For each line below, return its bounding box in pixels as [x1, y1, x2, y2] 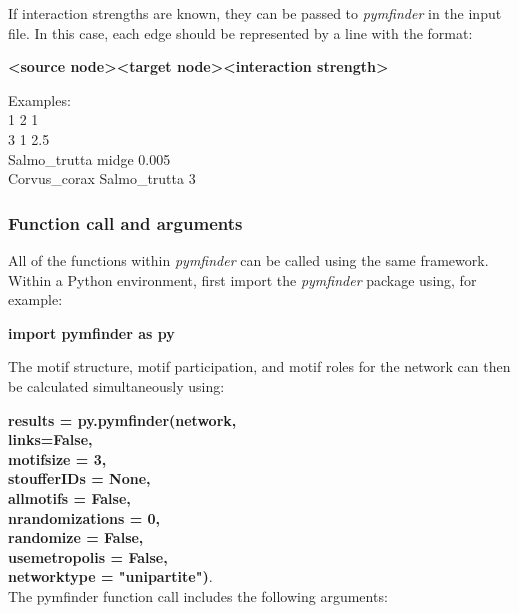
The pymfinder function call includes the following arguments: [8, 585, 388, 606]
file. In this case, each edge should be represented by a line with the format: [8, 22, 473, 43]
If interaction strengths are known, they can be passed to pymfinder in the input [8, 3, 502, 23]
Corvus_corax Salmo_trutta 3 [8, 168, 196, 189]
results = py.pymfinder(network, [8, 409, 237, 430]
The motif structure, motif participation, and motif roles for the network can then [8, 356, 511, 377]
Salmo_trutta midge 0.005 [8, 148, 171, 169]
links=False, [8, 429, 93, 450]
